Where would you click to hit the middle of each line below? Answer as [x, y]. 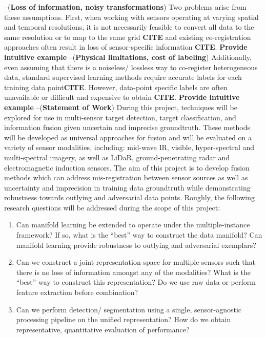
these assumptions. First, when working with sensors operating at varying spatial [131, 17]
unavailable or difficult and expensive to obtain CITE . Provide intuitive [122, 97]
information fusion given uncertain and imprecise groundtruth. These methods [127, 127]
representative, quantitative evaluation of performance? [103, 329]
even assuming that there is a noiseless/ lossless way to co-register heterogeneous [131, 67]
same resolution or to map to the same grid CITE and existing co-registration [128, 37]
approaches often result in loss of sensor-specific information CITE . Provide [126, 47]
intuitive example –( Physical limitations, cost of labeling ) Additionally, [128, 57]
